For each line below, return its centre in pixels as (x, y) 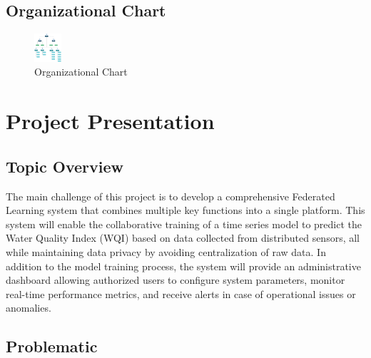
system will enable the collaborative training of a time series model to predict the (184, 224)
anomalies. (29, 308)
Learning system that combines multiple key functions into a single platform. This (185, 210)
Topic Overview (65, 166)
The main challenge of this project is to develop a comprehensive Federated (171, 196)
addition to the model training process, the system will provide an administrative (183, 266)
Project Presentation (110, 121)
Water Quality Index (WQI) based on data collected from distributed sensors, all (183, 238)
